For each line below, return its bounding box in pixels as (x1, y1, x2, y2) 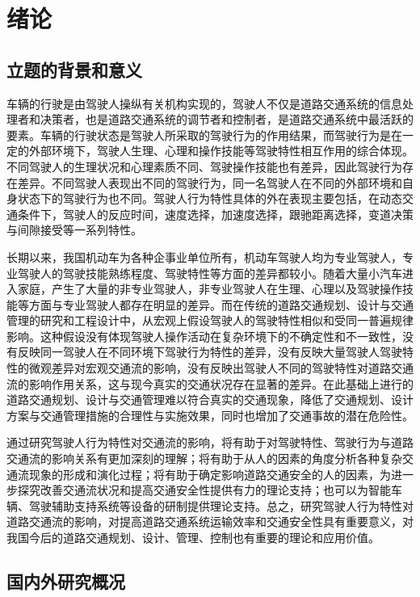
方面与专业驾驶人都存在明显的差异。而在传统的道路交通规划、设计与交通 (28, 296, 414, 313)
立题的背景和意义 (6, 57, 142, 82)
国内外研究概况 (6, 569, 125, 593)
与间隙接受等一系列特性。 (6, 221, 142, 238)
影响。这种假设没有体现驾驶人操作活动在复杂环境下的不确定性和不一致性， (6, 327, 402, 344)
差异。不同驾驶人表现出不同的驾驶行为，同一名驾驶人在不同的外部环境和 (17, 174, 402, 191)
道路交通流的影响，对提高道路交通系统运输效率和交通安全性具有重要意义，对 (6, 513, 414, 530)
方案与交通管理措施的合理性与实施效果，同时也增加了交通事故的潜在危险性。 (6, 406, 414, 423)
